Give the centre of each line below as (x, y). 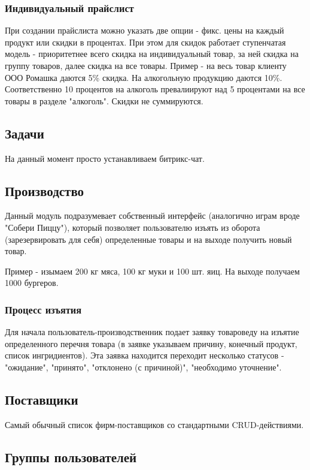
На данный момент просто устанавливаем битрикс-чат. (105, 158)
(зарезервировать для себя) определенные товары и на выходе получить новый (148, 239)
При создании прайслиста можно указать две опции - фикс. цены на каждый (145, 30)
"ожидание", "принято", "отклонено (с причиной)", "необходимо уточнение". (143, 367)
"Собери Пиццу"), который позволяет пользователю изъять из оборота (133, 227)
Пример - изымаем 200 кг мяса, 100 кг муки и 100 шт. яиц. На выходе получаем (152, 271)
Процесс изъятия (43, 309)
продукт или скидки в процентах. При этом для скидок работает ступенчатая (145, 42)
